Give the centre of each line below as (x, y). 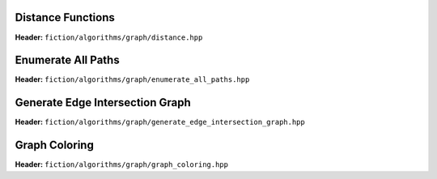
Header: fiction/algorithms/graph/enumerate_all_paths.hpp (132, 79)
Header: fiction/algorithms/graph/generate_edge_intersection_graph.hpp (160, 122)
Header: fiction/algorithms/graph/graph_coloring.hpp (121, 164)
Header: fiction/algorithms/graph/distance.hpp (109, 37)
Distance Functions (65, 17)
